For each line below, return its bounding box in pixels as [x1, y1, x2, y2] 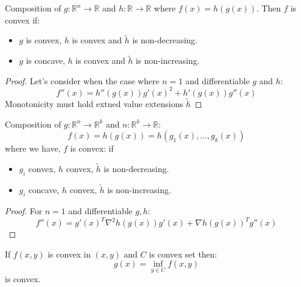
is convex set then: [149, 247, 217, 260]
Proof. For [5, 204, 43, 217]
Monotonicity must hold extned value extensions [5, 97, 184, 110]
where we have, [5, 142, 61, 155]
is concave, [26, 54, 66, 67]
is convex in [48, 247, 91, 260]
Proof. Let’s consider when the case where [5, 74, 160, 87]
